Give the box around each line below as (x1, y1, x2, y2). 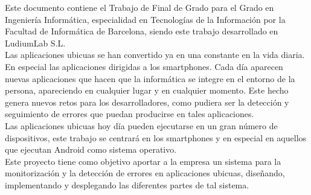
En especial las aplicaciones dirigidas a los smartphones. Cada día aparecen (5, 60, 283, 72)
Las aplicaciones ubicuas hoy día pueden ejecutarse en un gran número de (5, 119, 278, 132)
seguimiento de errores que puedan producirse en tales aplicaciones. (5, 107, 254, 120)
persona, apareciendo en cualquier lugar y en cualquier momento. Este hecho (5, 84, 289, 97)
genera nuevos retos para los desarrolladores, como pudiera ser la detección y (5, 95, 289, 108)
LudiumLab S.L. (5, 36, 66, 49)
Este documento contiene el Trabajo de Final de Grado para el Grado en (5, 1, 274, 13)
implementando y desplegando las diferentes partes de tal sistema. (5, 178, 249, 191)
